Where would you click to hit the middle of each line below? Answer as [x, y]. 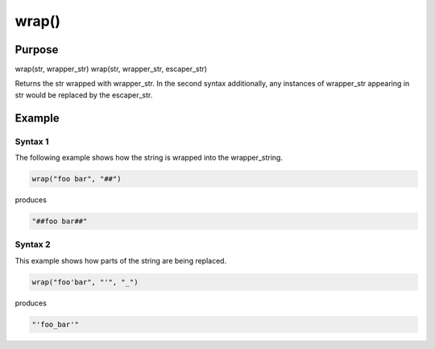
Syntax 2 [33, 244]
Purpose [37, 50]
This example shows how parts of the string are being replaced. [121, 260]
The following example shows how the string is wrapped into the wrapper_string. [149, 158]
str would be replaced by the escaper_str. [84, 95]
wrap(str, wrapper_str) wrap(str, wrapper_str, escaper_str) [111, 69]
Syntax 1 [32, 141]
